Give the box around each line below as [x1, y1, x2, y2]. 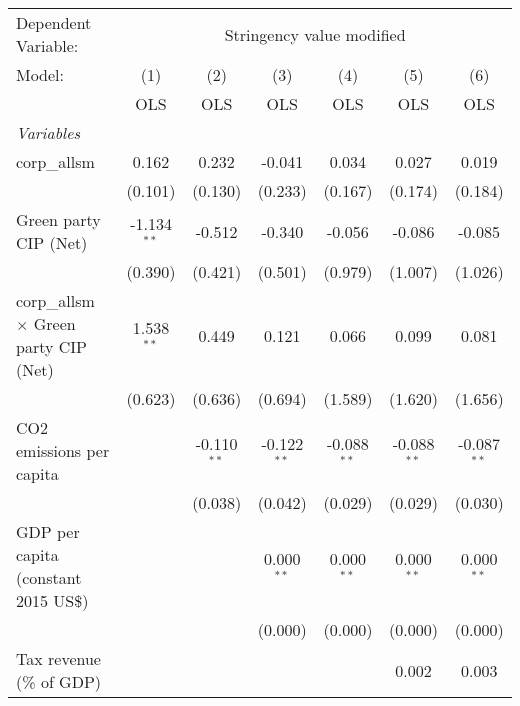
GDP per [16, 520, 80, 543]
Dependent [16, 11, 92, 34]
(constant [16, 566, 82, 589]
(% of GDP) [16, 670, 102, 693]
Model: [16, 63, 65, 86]
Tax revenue [16, 647, 101, 670]
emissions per [16, 439, 110, 462]
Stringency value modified [224, 22, 406, 46]
